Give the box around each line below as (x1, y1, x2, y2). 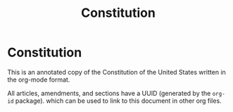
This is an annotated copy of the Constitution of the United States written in (7, 68, 227, 76)
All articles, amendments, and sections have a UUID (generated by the (7, 89, 211, 97)
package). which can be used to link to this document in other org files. (15, 97, 222, 105)
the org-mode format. (7, 75, 70, 84)
